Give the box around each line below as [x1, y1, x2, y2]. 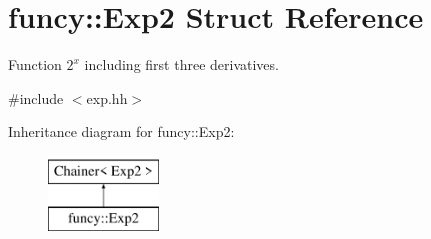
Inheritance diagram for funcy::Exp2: [8, 121, 235, 142]
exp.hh [86, 87, 128, 108]
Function [8, 54, 62, 75]
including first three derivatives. [84, 54, 279, 75]
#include [8, 87, 64, 108]
